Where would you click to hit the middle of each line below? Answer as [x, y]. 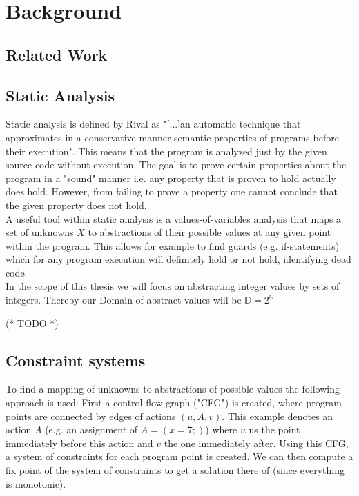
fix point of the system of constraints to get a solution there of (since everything [175, 470]
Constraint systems [76, 360]
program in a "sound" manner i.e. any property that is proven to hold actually [171, 178]
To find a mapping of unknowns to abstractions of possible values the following [173, 389]
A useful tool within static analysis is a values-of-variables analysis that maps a [174, 218]
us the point [274, 429]
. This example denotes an [278, 416]
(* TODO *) [32, 323]
